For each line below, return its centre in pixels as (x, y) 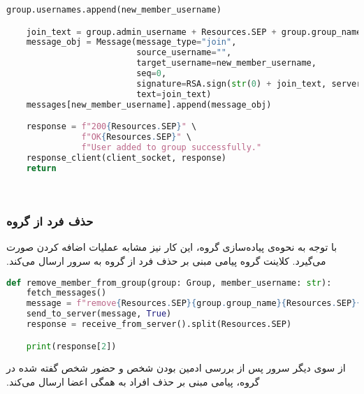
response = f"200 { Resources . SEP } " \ (111, 127)
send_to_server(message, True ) (99, 314)
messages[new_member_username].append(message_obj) (149, 104)
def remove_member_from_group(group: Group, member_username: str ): (169, 283)
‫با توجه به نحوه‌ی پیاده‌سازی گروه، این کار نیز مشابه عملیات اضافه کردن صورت (172, 247)
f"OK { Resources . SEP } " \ (136, 137)
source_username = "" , (184, 53)
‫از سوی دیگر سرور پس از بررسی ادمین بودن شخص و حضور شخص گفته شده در (176, 368)
